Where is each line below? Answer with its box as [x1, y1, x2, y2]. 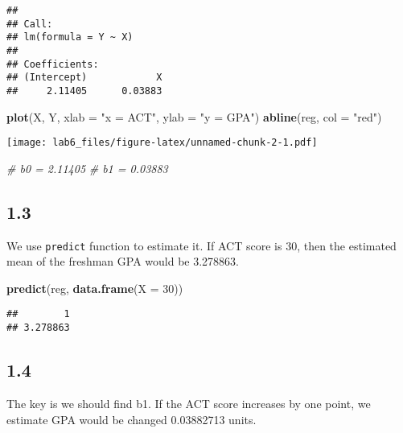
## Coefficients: [6, 58, 99, 70]
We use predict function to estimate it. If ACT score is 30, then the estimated [6, 237, 397, 254]
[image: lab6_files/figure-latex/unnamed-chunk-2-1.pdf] [6, 137, 318, 149]
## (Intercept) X [6, 72, 162, 84]
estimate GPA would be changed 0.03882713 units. [6, 410, 257, 427]
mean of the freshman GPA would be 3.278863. [6, 253, 239, 270]
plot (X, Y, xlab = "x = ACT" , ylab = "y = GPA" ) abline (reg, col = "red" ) [6, 108, 382, 125]
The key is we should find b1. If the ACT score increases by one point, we [6, 395, 371, 411]
